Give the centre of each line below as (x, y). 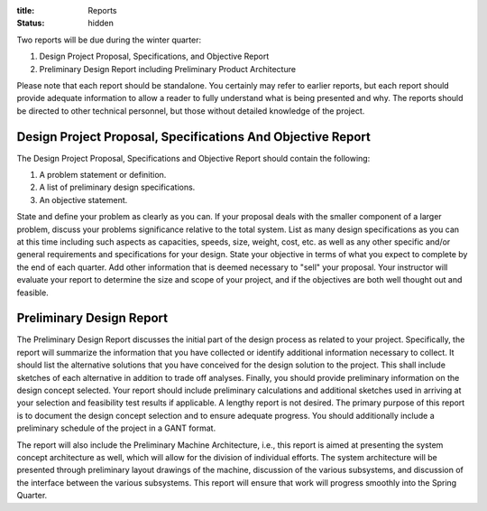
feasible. (32, 293)
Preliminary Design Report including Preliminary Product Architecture (168, 69)
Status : (31, 23)
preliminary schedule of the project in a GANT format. (116, 428)
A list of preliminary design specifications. (117, 187)
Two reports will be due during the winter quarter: (109, 40)
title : (26, 10)
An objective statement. (83, 200)
